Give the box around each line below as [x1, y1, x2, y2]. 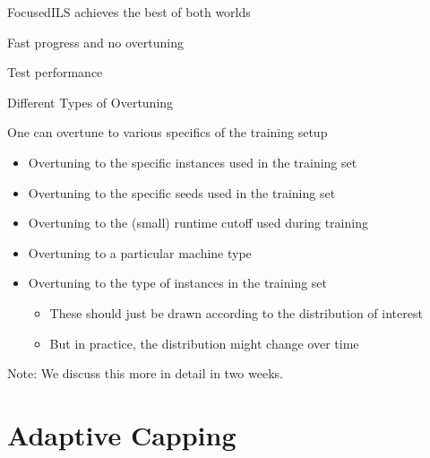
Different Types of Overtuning [7, 92, 174, 111]
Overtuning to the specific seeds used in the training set [28, 183, 336, 202]
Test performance [7, 63, 103, 82]
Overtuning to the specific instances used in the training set [28, 152, 357, 171]
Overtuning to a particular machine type [28, 243, 252, 262]
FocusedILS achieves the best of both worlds [7, 3, 251, 21]
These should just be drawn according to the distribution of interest [49, 303, 423, 322]
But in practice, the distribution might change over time [49, 333, 359, 352]
